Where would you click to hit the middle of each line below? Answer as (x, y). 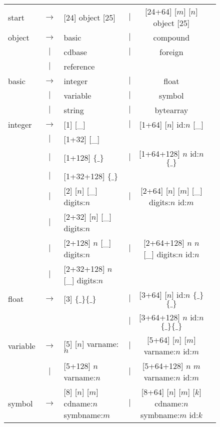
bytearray (171, 110)
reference (79, 66)
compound (171, 37)
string (74, 110)
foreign (171, 52)
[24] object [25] (89, 17)
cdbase (75, 52)
